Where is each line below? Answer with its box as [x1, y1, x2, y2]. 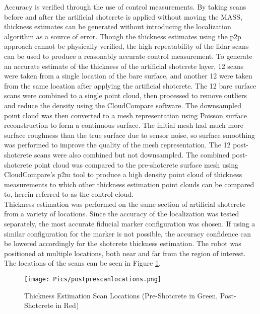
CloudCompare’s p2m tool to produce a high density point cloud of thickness [4, 169, 242, 180]
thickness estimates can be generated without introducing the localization [4, 21, 231, 32]
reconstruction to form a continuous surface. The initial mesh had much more [4, 120, 243, 130]
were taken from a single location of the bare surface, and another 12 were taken [4, 70, 252, 81]
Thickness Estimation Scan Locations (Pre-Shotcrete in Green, [24, 290, 218, 300]
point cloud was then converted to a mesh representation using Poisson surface [4, 110, 247, 120]
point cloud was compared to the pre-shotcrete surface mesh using [34, 159, 238, 170]
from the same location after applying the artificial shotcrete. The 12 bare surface [4, 80, 256, 91]
